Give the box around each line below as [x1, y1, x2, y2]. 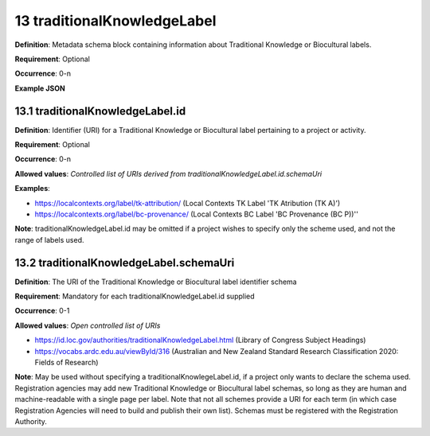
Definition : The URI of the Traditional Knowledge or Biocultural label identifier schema [14, 277, 298, 286]
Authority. [14, 416, 48, 426]
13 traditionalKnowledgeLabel [14, 12, 217, 29]
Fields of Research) [34, 358, 99, 367]
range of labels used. [14, 235, 84, 244]
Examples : [14, 184, 51, 193]
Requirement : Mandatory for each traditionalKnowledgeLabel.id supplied [14, 291, 255, 302]
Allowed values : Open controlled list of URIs [14, 321, 161, 330]
